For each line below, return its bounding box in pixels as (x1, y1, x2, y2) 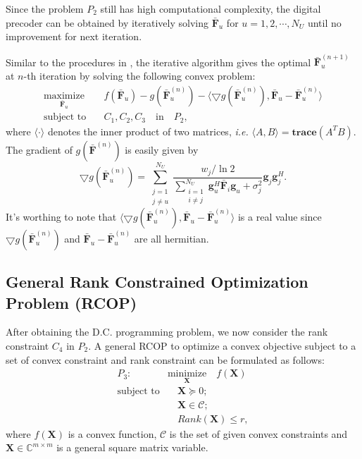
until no (307, 15, 342, 30)
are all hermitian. (134, 231, 209, 245)
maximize (43, 90, 85, 101)
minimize (167, 369, 207, 379)
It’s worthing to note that (6, 209, 117, 224)
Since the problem (6, 1, 84, 16)
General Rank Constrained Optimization (6, 271, 308, 293)
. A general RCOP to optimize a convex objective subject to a (88, 338, 356, 353)
